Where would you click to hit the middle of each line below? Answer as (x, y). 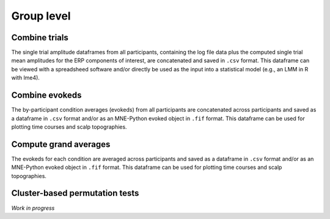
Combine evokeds (46, 95)
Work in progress (33, 208)
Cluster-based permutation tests (75, 193)
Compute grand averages (61, 144)
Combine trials (40, 38)
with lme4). (25, 78)
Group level (41, 16)
